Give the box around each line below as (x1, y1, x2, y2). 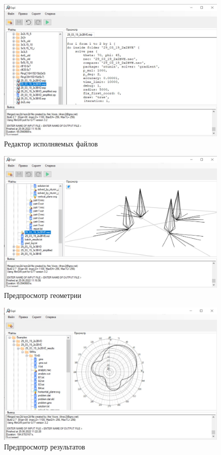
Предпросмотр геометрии (4, 290, 81, 300)
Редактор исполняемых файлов (4, 138, 98, 148)
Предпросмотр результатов (4, 441, 85, 452)
